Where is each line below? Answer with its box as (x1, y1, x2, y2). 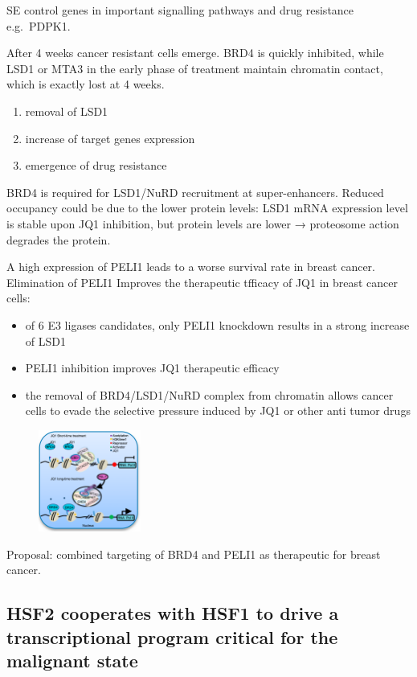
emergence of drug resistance (25, 157, 167, 174)
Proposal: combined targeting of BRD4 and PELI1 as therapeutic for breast (6, 545, 381, 562)
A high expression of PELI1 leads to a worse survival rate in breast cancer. (6, 258, 375, 275)
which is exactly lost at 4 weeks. (6, 76, 165, 92)
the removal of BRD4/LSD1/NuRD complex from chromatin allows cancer (25, 386, 394, 403)
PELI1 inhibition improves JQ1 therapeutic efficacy (25, 359, 280, 376)
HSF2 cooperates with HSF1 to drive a (6, 601, 339, 626)
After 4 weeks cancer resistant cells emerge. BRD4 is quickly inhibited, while (6, 44, 384, 61)
